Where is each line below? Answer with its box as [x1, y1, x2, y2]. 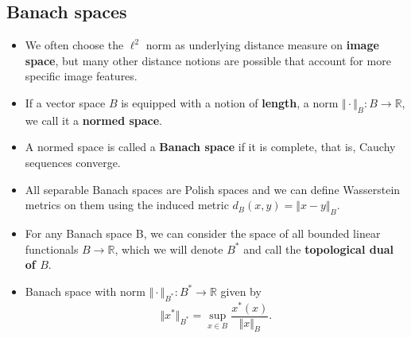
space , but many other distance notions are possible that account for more [25, 52, 391, 68]
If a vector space [25, 94, 106, 111]
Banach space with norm [25, 282, 145, 299]
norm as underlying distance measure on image [145, 37, 379, 53]
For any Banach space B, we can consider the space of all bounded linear [25, 224, 381, 241]
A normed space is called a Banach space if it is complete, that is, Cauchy [25, 138, 396, 155]
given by [220, 282, 262, 299]
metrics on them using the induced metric [25, 196, 229, 213]
